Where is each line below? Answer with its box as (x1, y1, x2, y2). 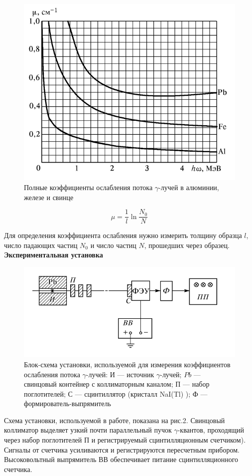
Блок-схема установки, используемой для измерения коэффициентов (24, 359, 231, 369)
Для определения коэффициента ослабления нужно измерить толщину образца (4, 230, 242, 240)
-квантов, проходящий (177, 425, 244, 435)
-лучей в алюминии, (158, 182, 219, 193)
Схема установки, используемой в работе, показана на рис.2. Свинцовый (4, 415, 225, 425)
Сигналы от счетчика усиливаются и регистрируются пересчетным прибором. (4, 444, 240, 455)
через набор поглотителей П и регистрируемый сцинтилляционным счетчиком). (4, 435, 246, 445)
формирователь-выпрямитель (24, 398, 111, 409)
